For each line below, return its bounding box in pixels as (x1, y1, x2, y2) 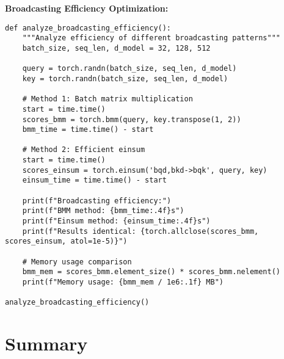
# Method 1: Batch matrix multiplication (22, 95, 193, 104)
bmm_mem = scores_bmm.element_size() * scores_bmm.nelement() (22, 267, 281, 277)
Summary (5, 331, 88, 356)
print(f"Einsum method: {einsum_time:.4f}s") (22, 217, 211, 226)
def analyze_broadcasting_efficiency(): (5, 23, 172, 32)
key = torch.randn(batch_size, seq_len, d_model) (22, 74, 228, 83)
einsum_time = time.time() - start (22, 176, 167, 185)
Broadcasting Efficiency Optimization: (5, 2, 169, 14)
